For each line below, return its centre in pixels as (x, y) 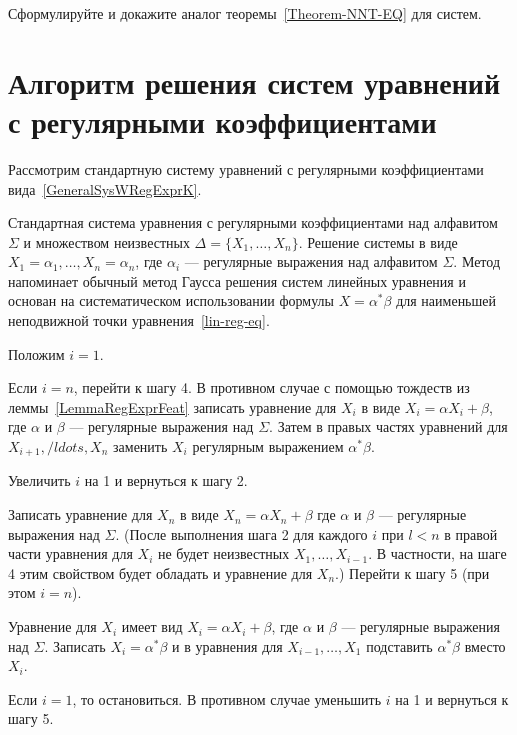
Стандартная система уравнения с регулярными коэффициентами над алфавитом (253, 222)
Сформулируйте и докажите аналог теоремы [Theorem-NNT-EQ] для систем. (245, 13)
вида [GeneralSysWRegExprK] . (105, 188)
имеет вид (152, 626)
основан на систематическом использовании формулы (171, 300)
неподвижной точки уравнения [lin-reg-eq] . (139, 320)
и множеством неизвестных (106, 241)
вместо (485, 645)
